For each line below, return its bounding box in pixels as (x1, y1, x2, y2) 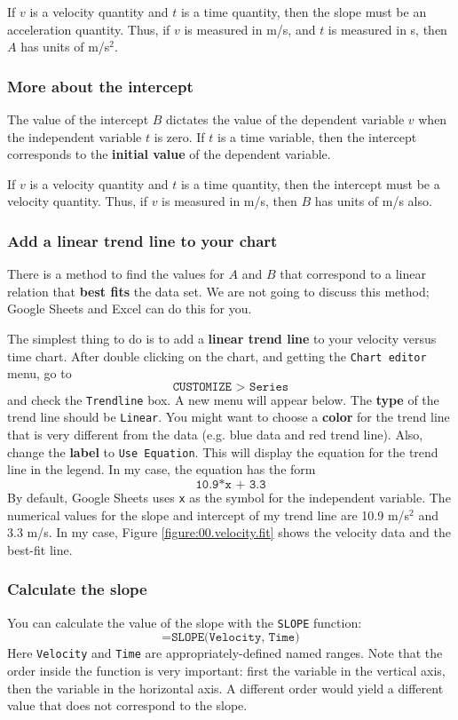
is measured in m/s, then (162, 192, 297, 210)
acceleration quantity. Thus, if (7, 20, 170, 38)
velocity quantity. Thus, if (7, 192, 147, 210)
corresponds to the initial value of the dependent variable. (7, 145, 331, 163)
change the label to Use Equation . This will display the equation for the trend (7, 442, 438, 461)
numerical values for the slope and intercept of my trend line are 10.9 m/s (7, 505, 410, 524)
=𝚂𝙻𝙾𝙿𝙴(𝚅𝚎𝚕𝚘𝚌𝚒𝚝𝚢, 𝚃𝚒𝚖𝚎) (162, 631, 300, 645)
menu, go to (7, 364, 72, 383)
